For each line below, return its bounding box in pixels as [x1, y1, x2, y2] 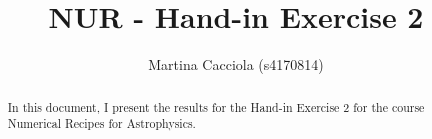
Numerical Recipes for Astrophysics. [7, 115, 196, 132]
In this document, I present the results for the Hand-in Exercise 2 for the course [7, 98, 425, 115]
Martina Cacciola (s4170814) [148, 54, 324, 75]
